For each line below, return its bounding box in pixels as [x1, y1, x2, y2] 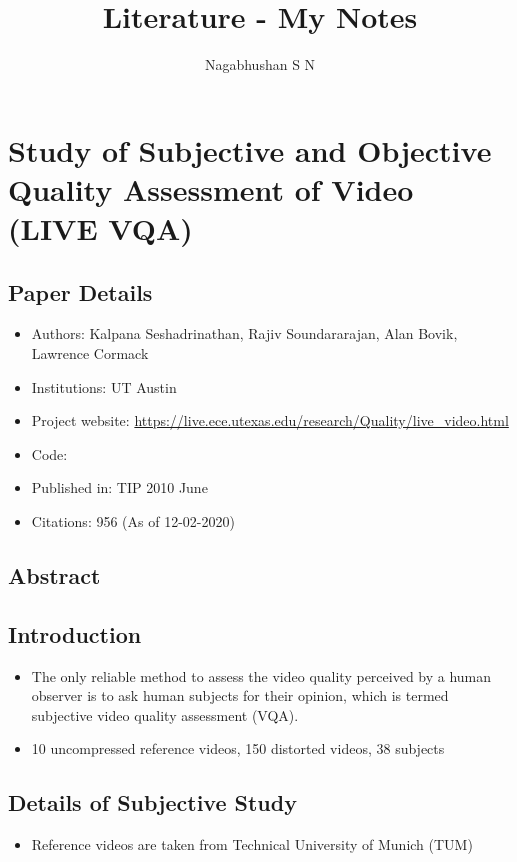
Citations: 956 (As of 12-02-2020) [31, 511, 235, 532]
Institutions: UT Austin [31, 376, 177, 397]
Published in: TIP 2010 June [31, 477, 208, 498]
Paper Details [8, 276, 153, 307]
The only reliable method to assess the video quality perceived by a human [31, 665, 492, 686]
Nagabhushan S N [204, 54, 316, 75]
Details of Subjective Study [8, 787, 297, 818]
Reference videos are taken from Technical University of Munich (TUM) [31, 834, 473, 855]
